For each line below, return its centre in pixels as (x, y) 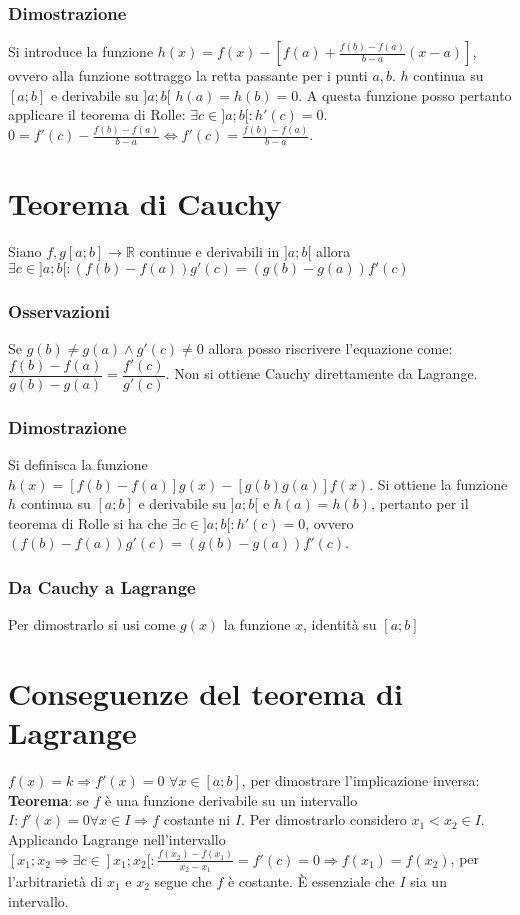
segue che (183, 880)
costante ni (197, 819)
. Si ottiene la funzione (438, 483)
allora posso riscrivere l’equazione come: (330, 348)
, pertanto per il (419, 503)
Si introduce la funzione (81, 51)
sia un (428, 880)
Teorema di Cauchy (145, 203)
